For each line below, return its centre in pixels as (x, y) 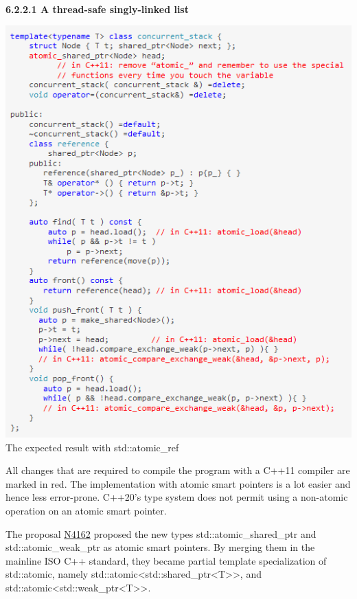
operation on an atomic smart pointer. (86, 511)
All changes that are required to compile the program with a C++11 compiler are (178, 470)
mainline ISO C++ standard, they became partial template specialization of (166, 560)
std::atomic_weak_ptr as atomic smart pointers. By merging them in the (160, 547)
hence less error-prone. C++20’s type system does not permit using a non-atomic (177, 497)
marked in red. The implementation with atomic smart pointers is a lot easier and (178, 483)
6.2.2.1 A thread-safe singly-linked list (97, 9)
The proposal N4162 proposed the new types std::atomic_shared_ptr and (161, 533)
